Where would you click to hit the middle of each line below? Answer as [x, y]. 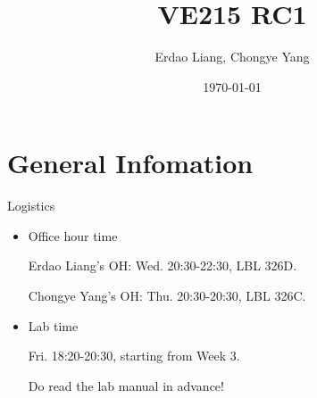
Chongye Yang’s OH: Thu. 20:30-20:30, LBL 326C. [167, 296]
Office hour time [73, 235]
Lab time [53, 325]
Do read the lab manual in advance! [126, 385]
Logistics [31, 206]
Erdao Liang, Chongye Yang [232, 57]
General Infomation [130, 163]
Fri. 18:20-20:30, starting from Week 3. [134, 356]
